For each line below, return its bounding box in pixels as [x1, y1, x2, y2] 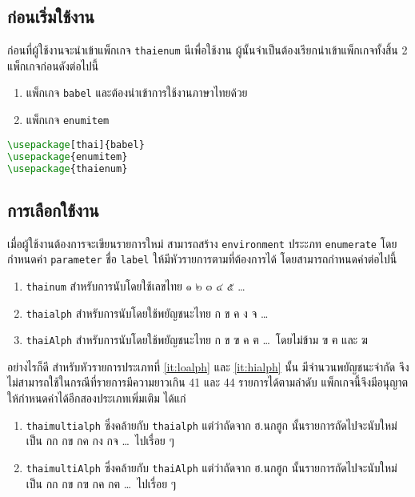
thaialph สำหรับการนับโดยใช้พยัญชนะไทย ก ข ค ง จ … [26, 304, 269, 321]
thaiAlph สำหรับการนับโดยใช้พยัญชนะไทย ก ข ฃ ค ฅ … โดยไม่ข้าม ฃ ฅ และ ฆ [26, 331, 369, 348]
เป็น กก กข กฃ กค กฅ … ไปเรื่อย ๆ [26, 475, 177, 491]
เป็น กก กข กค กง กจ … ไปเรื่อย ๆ [26, 432, 174, 449]
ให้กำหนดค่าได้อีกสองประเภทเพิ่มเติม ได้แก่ [7, 390, 186, 407]
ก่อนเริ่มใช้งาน [7, 4, 94, 29]
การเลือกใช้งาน [7, 197, 99, 222]
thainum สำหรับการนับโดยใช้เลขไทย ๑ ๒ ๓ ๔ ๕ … [26, 277, 245, 294]
